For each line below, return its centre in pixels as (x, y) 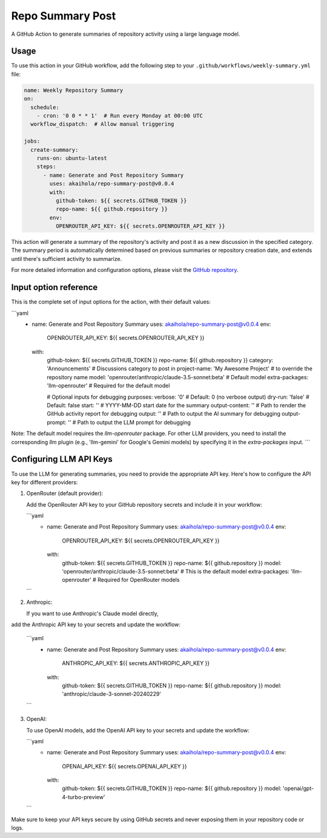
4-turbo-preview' (84, 797)
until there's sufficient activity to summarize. (67, 258)
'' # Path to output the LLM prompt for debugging (129, 422)
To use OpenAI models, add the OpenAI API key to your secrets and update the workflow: (138, 730)
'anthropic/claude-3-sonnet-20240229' (112, 694)
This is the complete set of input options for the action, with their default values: (111, 302)
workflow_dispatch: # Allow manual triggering (102, 124)
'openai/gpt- (298, 788)
